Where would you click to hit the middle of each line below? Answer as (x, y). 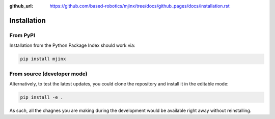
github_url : (21, 6)
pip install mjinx (43, 59)
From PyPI (22, 35)
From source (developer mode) (48, 74)
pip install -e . (42, 97)
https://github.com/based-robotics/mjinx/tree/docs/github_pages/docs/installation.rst (140, 6)
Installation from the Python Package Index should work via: (72, 45)
